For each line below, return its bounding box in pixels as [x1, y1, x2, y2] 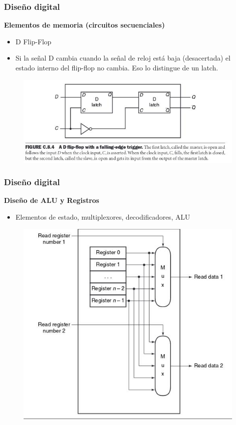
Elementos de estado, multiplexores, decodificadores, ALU [15, 212, 190, 222]
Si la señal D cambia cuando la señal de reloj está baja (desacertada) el [15, 53, 231, 63]
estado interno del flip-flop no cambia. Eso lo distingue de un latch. [15, 63, 218, 72]
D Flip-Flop [15, 36, 52, 46]
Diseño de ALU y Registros [4, 195, 99, 205]
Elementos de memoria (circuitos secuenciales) [4, 20, 165, 30]
